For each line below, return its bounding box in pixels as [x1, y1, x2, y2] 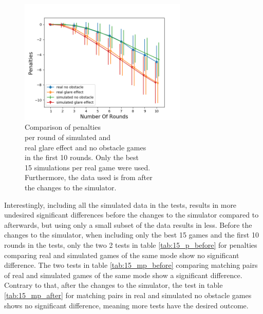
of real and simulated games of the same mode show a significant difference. [4, 269, 242, 280]
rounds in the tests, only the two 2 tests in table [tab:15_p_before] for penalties [4, 239, 257, 250]
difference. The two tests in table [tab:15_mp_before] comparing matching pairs [4, 260, 258, 270]
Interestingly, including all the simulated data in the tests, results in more [4, 199, 237, 210]
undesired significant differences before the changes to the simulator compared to [4, 209, 259, 220]
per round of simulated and [25, 132, 111, 142]
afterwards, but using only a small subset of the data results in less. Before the [4, 219, 252, 230]
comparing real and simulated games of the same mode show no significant [4, 249, 239, 260]
